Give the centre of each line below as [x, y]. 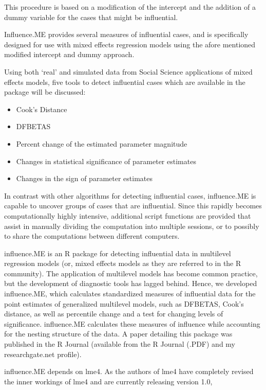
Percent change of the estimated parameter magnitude [102, 143]
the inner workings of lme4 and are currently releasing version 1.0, [108, 381]
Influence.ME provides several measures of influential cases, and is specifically [126, 34]
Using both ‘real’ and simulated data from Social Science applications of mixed [128, 71]
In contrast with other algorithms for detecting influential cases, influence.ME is [130, 195]
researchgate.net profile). [43, 354]
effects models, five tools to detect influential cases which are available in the [125, 82]
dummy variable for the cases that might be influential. [91, 17]
